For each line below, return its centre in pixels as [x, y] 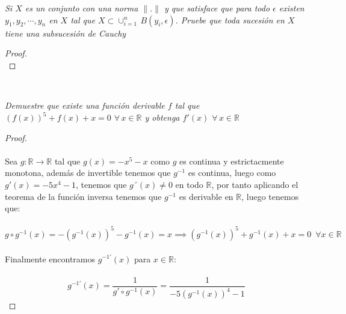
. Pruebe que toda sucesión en [230, 20]
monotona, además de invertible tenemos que [88, 173]
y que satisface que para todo [217, 8]
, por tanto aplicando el [255, 185]
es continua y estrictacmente [232, 161]
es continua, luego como [232, 173]
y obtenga [162, 117]
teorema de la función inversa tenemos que [83, 196]
